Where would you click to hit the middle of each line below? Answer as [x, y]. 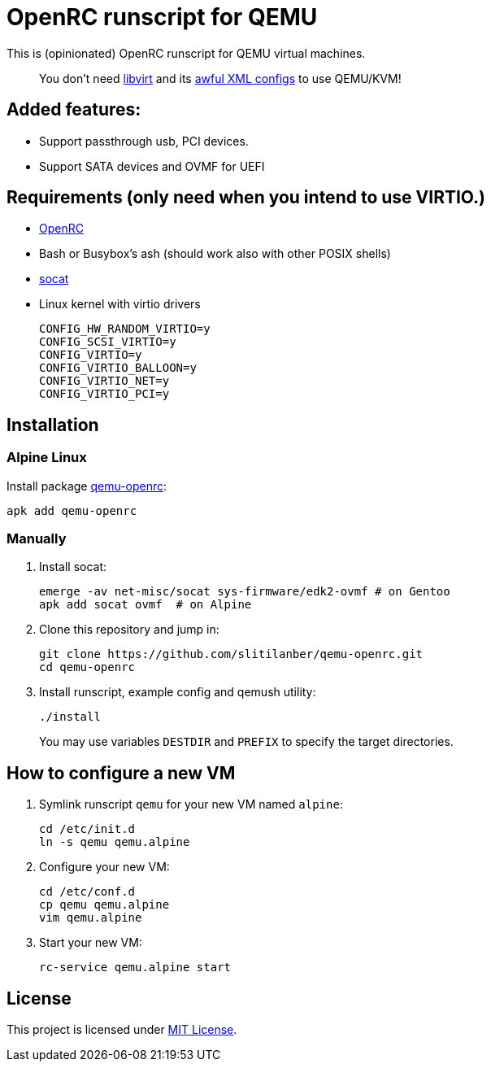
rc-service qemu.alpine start [135, 968]
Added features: [74, 110]
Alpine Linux [47, 458]
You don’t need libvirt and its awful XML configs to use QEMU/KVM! [220, 78]
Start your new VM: [91, 943]
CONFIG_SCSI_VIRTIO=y [108, 342]
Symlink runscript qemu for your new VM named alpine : [191, 804]
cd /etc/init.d [87, 829]
